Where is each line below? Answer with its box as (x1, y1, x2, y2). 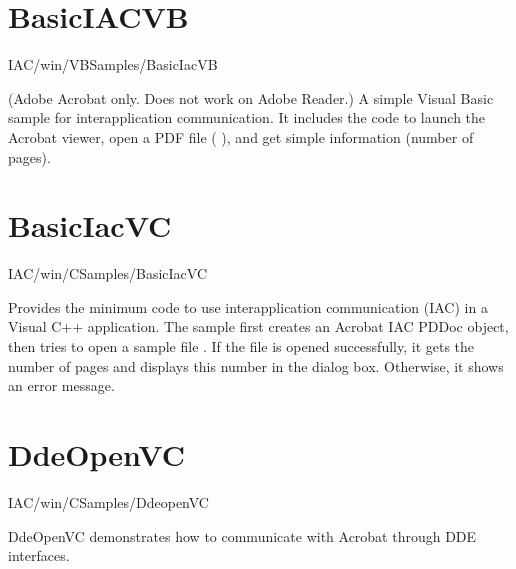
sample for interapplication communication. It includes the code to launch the (8, 107, 486, 128)
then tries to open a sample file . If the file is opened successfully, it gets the (8, 336, 475, 356)
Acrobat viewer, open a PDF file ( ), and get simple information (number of (8, 126, 474, 147)
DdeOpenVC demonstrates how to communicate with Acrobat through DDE (8, 525, 477, 546)
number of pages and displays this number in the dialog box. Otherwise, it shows (8, 355, 504, 376)
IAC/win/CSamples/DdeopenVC (8, 491, 209, 512)
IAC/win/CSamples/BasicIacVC (8, 263, 208, 284)
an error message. (8, 375, 115, 396)
